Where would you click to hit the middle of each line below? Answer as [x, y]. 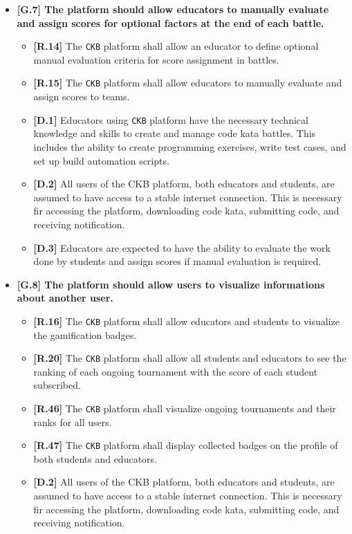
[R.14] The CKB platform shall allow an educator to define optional [176, 46]
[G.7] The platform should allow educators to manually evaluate [173, 9]
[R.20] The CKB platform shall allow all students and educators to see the [190, 358]
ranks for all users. [73, 422]
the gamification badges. [85, 334]
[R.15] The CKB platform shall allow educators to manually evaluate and [188, 83]
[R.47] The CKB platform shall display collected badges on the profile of [186, 445]
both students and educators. [95, 458]
